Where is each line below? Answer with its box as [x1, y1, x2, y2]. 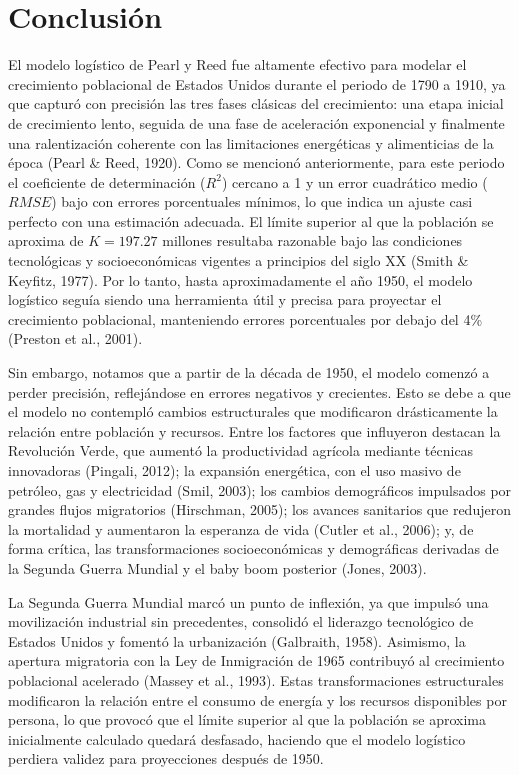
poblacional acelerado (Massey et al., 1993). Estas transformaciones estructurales [8, 669, 504, 690]
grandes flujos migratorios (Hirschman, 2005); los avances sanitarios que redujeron [8, 499, 511, 520]
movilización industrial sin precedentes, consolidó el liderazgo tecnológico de [8, 611, 474, 632]
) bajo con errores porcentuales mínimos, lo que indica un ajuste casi [51, 191, 473, 212]
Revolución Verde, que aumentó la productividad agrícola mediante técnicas [8, 440, 474, 461]
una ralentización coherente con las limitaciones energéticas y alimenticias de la [8, 132, 494, 153]
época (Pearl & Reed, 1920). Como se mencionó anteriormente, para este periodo [8, 152, 505, 173]
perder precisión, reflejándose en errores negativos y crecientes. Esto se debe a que [8, 381, 511, 402]
